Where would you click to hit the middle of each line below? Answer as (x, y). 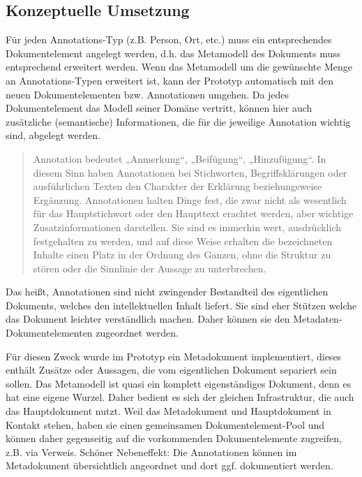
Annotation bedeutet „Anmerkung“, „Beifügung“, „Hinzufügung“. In (180, 158)
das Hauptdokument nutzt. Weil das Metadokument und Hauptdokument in (168, 411)
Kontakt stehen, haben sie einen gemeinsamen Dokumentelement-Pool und (165, 424)
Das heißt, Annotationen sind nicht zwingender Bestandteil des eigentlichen (167, 292)
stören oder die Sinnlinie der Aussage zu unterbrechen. (150, 268)
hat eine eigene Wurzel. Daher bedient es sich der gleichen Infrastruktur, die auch (180, 397)
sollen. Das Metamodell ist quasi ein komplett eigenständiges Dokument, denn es (179, 383)
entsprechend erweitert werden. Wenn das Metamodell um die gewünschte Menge (179, 67)
